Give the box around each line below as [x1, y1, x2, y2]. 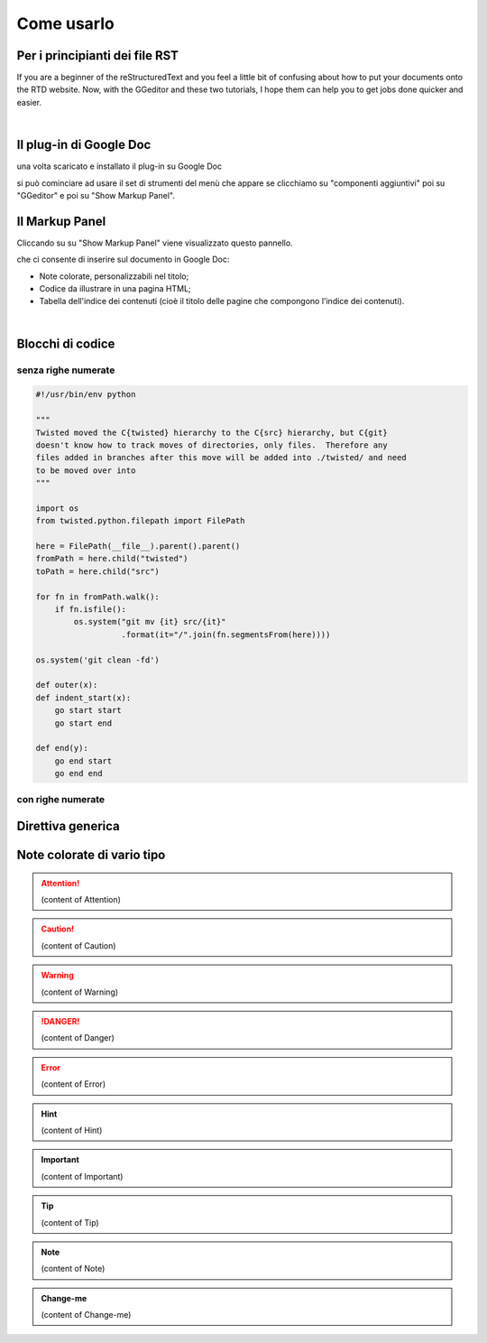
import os [35, 503, 79, 514]
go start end [54, 718, 113, 728]
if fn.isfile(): [54, 604, 126, 614]
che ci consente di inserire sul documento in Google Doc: [16, 254, 230, 265]
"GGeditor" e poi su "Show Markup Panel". [16, 190, 175, 200]
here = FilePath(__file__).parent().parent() [35, 542, 241, 551]
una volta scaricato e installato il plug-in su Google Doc [16, 161, 223, 171]
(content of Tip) [41, 1217, 99, 1227]
